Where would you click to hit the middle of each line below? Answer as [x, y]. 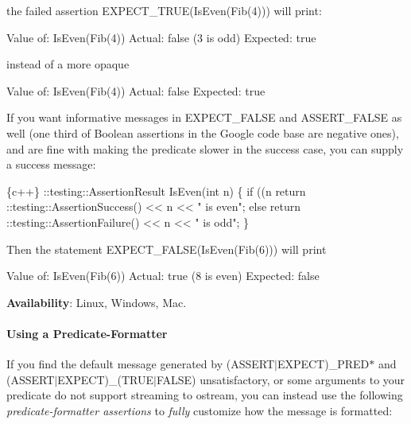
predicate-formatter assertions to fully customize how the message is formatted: [200, 410]
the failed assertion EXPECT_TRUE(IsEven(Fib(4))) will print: [164, 10]
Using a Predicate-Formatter [87, 333]
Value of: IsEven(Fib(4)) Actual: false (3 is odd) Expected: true [161, 37]
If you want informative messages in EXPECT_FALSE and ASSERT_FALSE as [204, 117]
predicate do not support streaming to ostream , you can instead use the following [205, 395]
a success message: [51, 164]
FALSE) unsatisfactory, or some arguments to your [281, 379]
